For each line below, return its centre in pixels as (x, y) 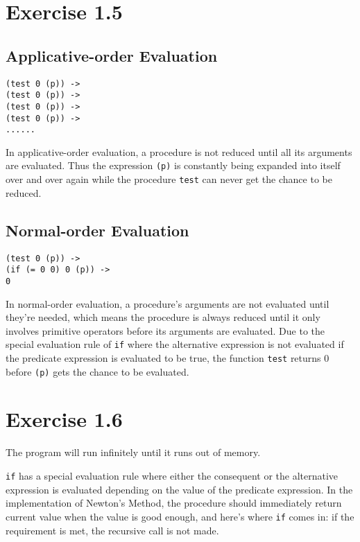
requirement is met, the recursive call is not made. (112, 530)
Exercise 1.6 (64, 419)
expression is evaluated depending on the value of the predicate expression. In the (179, 489)
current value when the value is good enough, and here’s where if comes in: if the (180, 516)
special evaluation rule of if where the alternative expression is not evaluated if (175, 344)
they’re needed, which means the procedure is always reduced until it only (163, 317)
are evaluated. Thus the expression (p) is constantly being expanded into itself (173, 165)
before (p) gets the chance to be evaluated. (97, 371)
